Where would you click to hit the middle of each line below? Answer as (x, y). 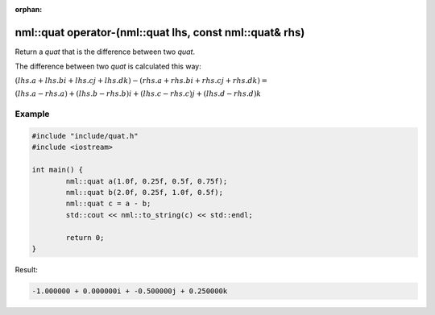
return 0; (85, 237)
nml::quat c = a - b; (108, 204)
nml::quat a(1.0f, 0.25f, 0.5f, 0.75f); (147, 181)
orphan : (29, 9)
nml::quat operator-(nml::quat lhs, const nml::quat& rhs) (160, 32)
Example (32, 114)
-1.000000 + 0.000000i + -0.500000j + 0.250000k (130, 291)
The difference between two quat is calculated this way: (108, 66)
